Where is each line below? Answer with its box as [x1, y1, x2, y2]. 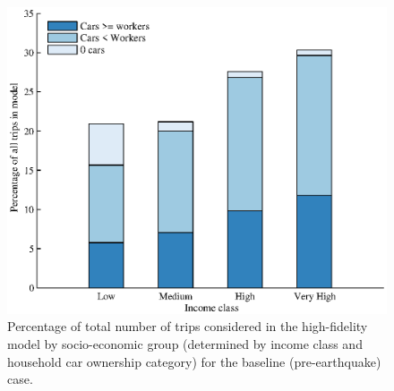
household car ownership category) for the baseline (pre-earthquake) [7, 352, 381, 370]
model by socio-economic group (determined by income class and [7, 334, 363, 353]
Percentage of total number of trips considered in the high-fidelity [7, 317, 368, 336]
